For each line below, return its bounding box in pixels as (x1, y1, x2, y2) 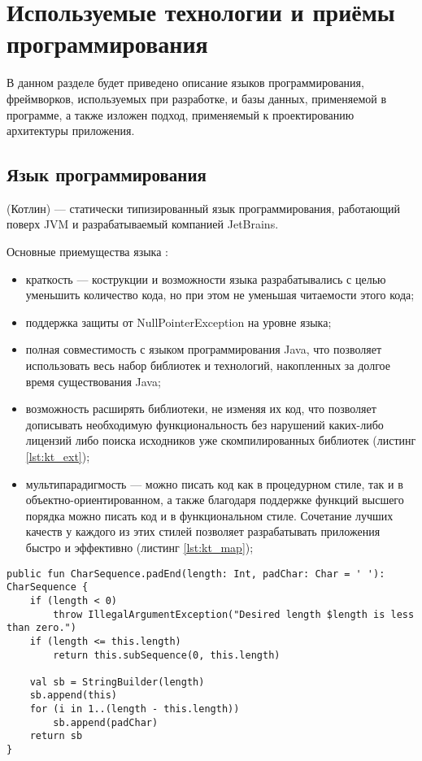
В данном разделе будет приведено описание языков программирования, (7, 74, 364, 91)
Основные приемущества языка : (7, 243, 168, 260)
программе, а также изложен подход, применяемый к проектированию (7, 106, 355, 123)
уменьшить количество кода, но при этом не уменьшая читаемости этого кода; (25, 286, 415, 303)
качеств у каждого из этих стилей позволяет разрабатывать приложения (25, 523, 381, 540)
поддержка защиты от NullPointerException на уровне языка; (25, 313, 332, 330)
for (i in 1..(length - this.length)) (29, 703, 240, 715)
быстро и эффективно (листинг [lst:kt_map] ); (25, 538, 254, 555)
